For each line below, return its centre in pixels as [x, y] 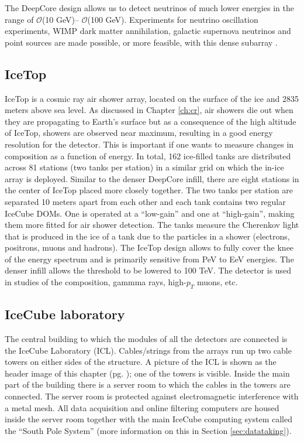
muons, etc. [217, 282]
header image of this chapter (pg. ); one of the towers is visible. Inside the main [147, 373]
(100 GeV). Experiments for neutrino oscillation [173, 19]
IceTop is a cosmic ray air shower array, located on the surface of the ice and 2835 [152, 98]
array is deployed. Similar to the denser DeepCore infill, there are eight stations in [152, 178]
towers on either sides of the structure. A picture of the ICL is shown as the [141, 362]
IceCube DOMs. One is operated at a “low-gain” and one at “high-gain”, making [150, 213]
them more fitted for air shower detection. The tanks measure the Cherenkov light [152, 225]
